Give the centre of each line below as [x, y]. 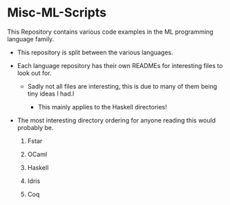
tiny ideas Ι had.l [51, 94]
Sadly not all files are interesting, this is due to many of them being [122, 86]
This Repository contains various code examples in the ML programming [111, 32]
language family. [31, 39]
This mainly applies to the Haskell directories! [102, 107]
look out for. [34, 73]
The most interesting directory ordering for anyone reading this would [116, 120]
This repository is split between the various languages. [95, 52]
